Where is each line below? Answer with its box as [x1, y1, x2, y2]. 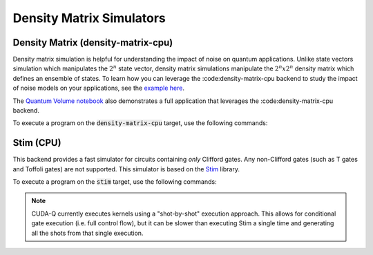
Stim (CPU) [12, 137, 61, 149]
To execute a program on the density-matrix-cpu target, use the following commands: [12, 119, 268, 127]
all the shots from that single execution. [31, 229, 144, 237]
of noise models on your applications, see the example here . [12, 84, 185, 93]
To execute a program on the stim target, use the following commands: [12, 178, 217, 186]
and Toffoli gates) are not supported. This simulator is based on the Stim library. [12, 164, 240, 173]
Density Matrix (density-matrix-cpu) [12, 37, 173, 48]
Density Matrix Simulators [12, 10, 166, 26]
